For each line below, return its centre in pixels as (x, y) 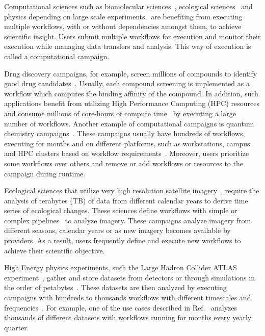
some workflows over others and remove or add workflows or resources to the (124, 163)
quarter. (17, 327)
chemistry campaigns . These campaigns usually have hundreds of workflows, (125, 133)
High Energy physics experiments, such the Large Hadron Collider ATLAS (121, 267)
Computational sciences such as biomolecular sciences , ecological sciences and (128, 6)
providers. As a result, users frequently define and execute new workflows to (123, 240)
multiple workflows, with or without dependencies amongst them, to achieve (123, 26)
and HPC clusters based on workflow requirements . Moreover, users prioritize (127, 153)
